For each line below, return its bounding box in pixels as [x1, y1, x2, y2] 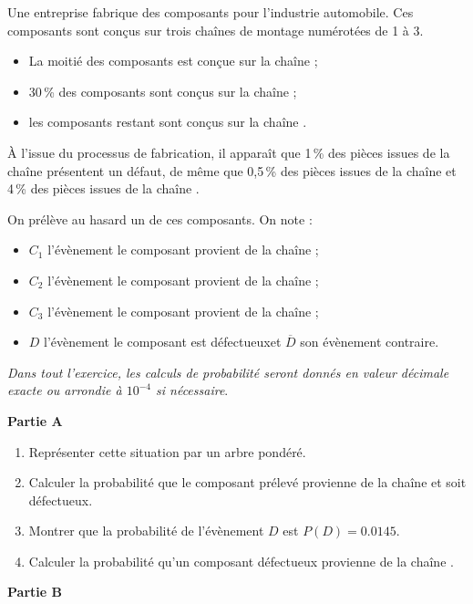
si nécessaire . [155, 380, 229, 400]
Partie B [7, 582, 62, 601]
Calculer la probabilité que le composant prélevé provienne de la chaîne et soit [28, 473, 467, 492]
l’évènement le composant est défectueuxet [44, 332, 282, 351]
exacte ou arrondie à [7, 380, 122, 400]
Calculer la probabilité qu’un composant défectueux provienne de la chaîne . [28, 551, 454, 570]
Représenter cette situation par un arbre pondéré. [28, 442, 306, 461]
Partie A [7, 411, 63, 430]
